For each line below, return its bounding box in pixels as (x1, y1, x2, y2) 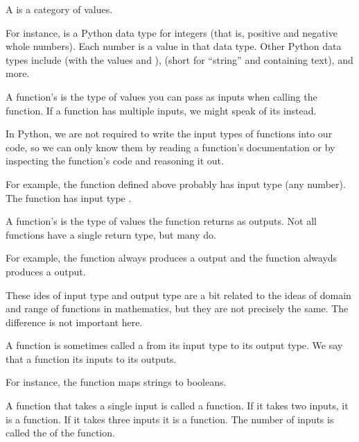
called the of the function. (6, 425, 115, 440)
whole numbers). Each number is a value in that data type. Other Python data (6, 39, 342, 53)
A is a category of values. (6, 2, 113, 16)
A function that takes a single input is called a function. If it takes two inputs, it (6, 398, 349, 413)
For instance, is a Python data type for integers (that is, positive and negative (6, 25, 338, 40)
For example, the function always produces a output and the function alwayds (6, 250, 338, 265)
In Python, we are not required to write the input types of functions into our (6, 126, 333, 141)
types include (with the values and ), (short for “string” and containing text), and (6, 52, 353, 67)
